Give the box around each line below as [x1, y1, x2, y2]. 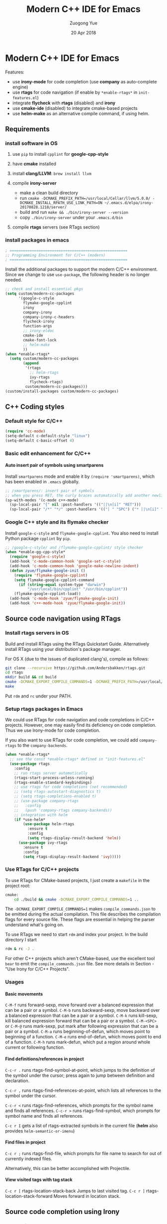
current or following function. [5, 1044, 65, 1050]
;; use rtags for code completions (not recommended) [14, 785, 128, 790]
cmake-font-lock [23, 337, 57, 342]
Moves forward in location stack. [53, 1193, 121, 1199]
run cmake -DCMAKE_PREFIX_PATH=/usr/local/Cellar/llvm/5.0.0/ [19, 195, 151, 201]
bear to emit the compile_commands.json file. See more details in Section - [5, 961, 155, 967]
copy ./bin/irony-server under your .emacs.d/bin [19, 215, 123, 221]
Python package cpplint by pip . [5, 535, 71, 541]
